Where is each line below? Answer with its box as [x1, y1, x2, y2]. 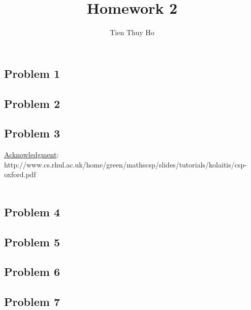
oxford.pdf [4, 169, 36, 180]
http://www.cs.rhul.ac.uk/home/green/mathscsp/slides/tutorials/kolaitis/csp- [4, 159, 247, 170]
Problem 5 [4, 234, 60, 249]
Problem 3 [4, 125, 60, 141]
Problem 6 [4, 264, 60, 279]
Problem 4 [4, 204, 60, 219]
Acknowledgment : [4, 149, 59, 160]
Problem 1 [4, 65, 60, 81]
